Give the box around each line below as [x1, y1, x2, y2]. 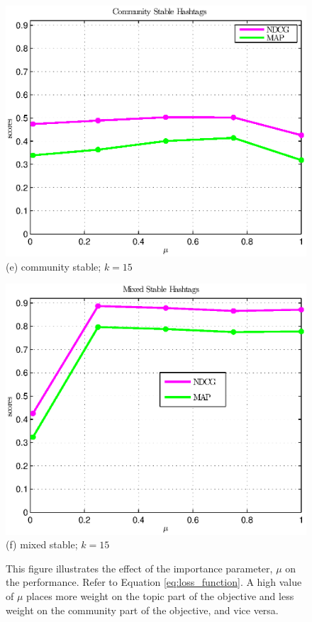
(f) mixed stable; [6, 537, 78, 552]
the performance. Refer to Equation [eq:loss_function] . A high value [6, 575, 302, 589]
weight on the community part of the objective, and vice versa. [6, 602, 279, 617]
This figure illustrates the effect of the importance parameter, [6, 560, 273, 575]
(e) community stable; [6, 259, 101, 273]
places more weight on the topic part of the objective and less [26, 588, 294, 603]
